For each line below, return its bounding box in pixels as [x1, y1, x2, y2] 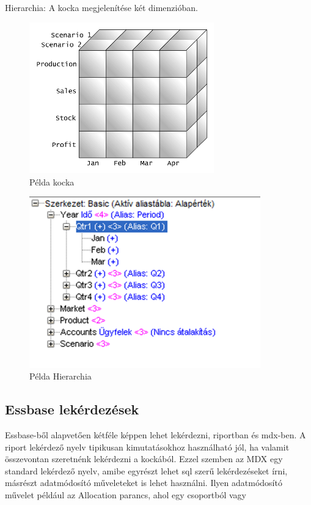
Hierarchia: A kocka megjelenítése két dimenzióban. [5, 1, 198, 13]
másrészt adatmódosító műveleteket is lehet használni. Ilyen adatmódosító [5, 476, 282, 489]
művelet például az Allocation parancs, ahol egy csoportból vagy [5, 488, 246, 501]
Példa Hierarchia [29, 370, 92, 383]
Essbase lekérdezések [5, 400, 139, 419]
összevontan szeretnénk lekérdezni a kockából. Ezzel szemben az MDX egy [5, 452, 283, 465]
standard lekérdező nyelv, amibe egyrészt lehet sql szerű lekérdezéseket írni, [5, 464, 288, 477]
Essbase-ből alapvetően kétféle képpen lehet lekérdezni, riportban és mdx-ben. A [5, 428, 306, 441]
